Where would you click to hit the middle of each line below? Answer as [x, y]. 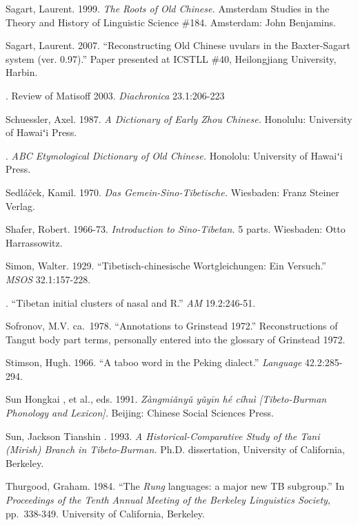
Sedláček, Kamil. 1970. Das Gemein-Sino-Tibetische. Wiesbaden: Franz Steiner [172, 192]
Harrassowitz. [34, 242]
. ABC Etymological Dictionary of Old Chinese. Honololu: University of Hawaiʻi [174, 155]
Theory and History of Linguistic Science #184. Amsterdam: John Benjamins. [171, 22]
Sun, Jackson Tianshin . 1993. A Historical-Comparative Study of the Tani [163, 436]
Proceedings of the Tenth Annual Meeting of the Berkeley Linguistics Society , [168, 500]
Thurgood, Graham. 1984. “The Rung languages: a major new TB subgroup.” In [175, 486]
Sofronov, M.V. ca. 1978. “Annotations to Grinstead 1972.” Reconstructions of [172, 326]
